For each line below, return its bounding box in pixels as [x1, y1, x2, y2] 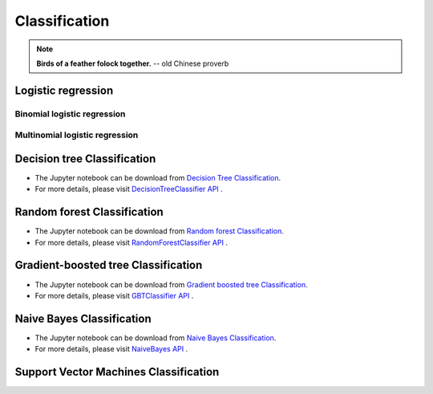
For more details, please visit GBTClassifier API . [34, 290, 194, 300]
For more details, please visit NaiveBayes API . [34, 344, 188, 354]
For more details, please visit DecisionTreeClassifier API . [34, 185, 224, 194]
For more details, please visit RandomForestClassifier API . [34, 238, 229, 247]
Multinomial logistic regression [14, 129, 139, 140]
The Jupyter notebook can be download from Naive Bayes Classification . [34, 333, 277, 343]
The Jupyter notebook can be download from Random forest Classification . [34, 226, 284, 236]
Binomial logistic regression [14, 108, 126, 120]
